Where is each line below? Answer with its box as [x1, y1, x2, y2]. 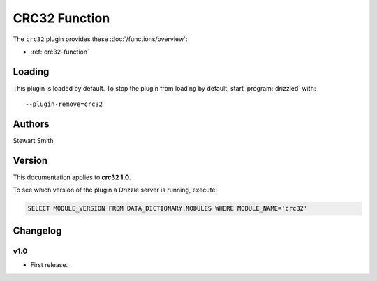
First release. [30, 261, 68, 269]
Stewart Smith [13, 137, 54, 145]
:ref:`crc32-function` [30, 47, 90, 56]
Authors [13, 119, 50, 130]
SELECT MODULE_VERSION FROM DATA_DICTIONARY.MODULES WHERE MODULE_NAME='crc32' [27, 204, 308, 213]
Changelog [13, 225, 62, 236]
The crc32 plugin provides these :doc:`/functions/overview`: [13, 35, 188, 43]
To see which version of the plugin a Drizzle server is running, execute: [13, 185, 218, 195]
